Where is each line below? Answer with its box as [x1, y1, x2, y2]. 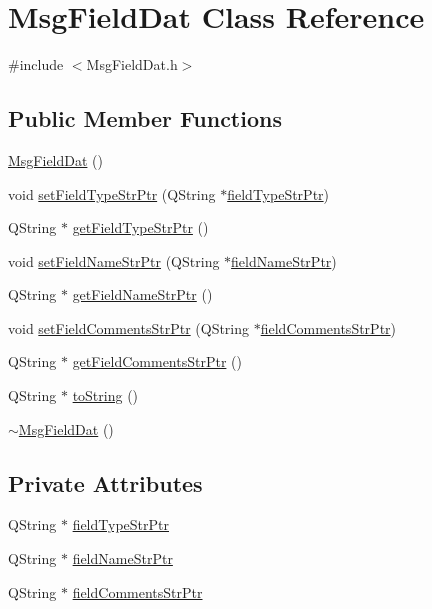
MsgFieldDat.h [86, 54, 178, 75]
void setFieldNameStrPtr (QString [8, 250, 220, 271]
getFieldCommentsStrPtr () [72, 351, 242, 372]
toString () [72, 385, 139, 406]
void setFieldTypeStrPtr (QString [8, 183, 216, 204]
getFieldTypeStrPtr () [72, 217, 209, 238]
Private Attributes [8, 467, 203, 498]
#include [8, 54, 64, 75]
